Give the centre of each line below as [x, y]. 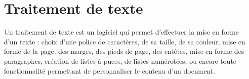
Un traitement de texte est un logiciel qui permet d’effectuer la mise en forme [122, 32]
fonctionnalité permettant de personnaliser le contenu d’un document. [110, 70]
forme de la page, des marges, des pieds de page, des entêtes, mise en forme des [124, 51]
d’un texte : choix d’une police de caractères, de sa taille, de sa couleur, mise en [125, 41]
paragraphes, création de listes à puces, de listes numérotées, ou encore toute [120, 60]
